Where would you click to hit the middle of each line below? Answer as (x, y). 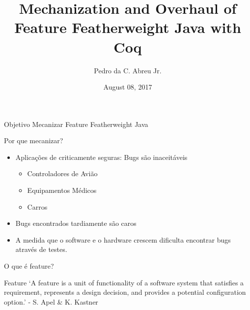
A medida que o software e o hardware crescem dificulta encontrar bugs (123, 239)
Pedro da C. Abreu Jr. (128, 70)
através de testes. (41, 249)
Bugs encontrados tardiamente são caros (76, 223)
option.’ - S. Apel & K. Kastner (51, 301)
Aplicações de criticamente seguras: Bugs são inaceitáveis (101, 157)
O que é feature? (29, 266)
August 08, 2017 (128, 87)
